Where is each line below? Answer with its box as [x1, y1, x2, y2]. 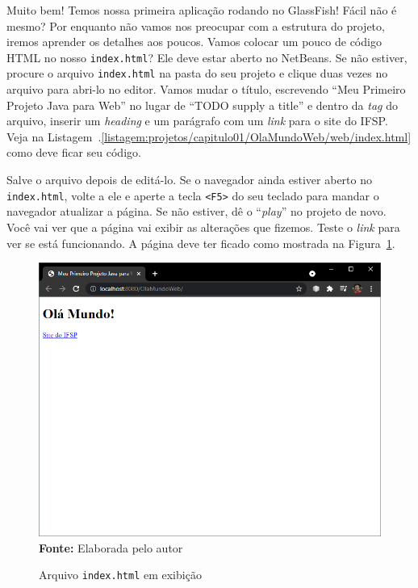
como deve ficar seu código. [6, 144, 141, 161]
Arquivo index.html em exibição [39, 566, 202, 583]
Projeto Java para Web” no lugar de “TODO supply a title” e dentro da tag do [6, 96, 398, 113]
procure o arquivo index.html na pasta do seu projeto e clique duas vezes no [6, 65, 388, 82]
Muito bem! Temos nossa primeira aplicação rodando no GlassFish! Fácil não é [6, 2, 397, 18]
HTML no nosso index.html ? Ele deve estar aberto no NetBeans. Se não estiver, [6, 48, 408, 65]
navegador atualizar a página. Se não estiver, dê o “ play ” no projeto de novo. [6, 203, 387, 220]
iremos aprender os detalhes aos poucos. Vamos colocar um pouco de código [6, 33, 382, 50]
